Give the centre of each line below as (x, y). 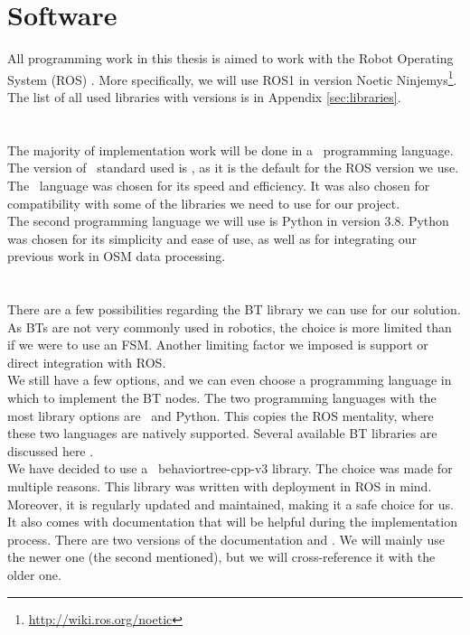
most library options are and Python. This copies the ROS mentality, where (221, 415)
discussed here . (51, 450)
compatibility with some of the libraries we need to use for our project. (204, 203)
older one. (34, 574)
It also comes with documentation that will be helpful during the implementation (232, 522)
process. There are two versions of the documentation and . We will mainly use (226, 539)
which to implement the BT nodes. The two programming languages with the (222, 398)
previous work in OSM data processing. (117, 256)
